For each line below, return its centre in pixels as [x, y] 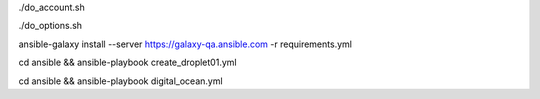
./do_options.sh [50, 26]
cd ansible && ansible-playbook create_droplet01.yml [127, 62]
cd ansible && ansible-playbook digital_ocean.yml [121, 81]
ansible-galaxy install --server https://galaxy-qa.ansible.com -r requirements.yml [185, 44]
